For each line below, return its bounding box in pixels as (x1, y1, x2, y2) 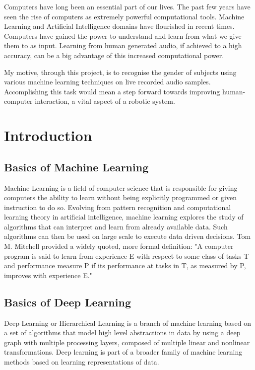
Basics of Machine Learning (4, 159, 149, 174)
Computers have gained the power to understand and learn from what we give (4, 30, 242, 41)
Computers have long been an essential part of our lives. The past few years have (4, 1, 251, 11)
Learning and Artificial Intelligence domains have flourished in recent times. (4, 21, 235, 31)
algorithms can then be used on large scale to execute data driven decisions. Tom (4, 231, 251, 241)
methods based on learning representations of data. (4, 357, 159, 367)
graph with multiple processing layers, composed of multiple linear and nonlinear (4, 337, 250, 347)
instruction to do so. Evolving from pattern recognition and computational (4, 202, 231, 212)
